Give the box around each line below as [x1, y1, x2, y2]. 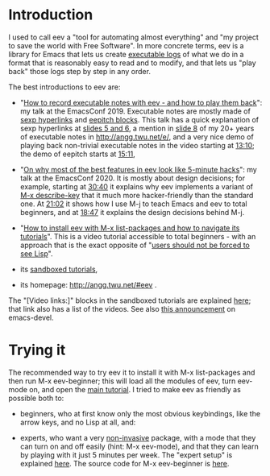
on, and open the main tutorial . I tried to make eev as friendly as [29, 384, 242, 394]
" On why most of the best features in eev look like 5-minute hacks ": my [19, 164, 258, 174]
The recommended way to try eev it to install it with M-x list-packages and [8, 367, 255, 377]
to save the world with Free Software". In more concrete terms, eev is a [8, 40, 244, 50]
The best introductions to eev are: [8, 82, 121, 92]
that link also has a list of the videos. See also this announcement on [8, 304, 236, 313]
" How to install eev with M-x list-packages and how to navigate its [19, 223, 240, 233]
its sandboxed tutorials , [19, 264, 98, 274]
